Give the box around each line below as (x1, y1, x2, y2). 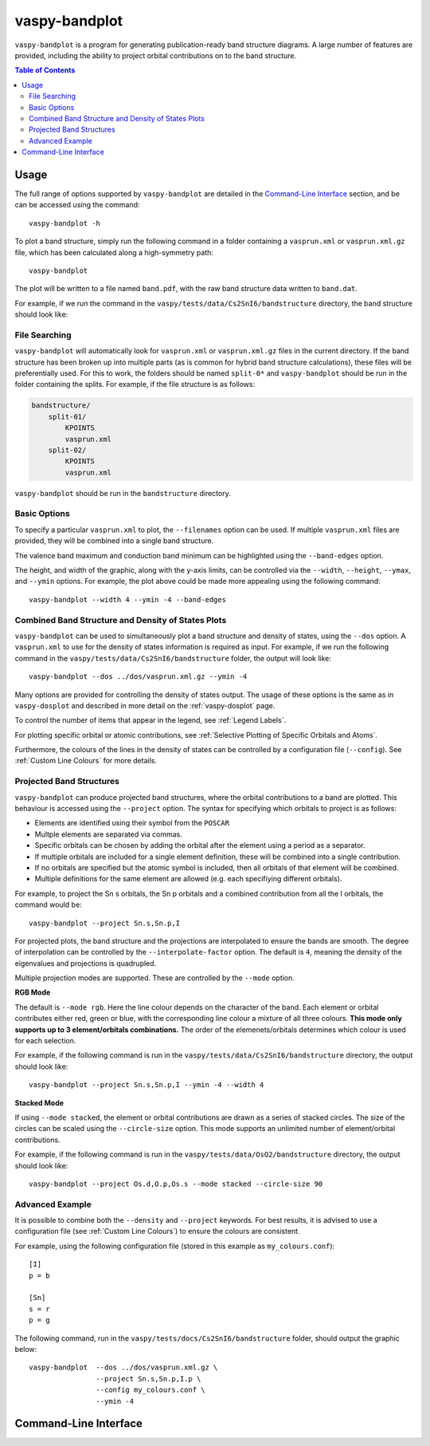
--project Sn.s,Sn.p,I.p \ (96, 1374, 201, 1383)
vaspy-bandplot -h (29, 219, 101, 227)
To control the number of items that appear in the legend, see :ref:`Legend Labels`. (14, 715, 287, 725)
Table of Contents (14, 65, 76, 75)
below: (14, 1344, 37, 1353)
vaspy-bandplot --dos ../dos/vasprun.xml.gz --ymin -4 (29, 672, 248, 681)
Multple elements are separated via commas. (34, 829, 182, 839)
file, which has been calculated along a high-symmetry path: (14, 247, 214, 257)
